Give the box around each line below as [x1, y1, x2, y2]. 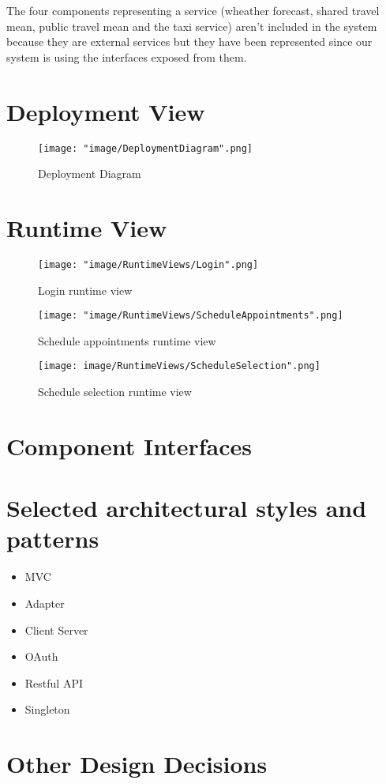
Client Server [24, 621, 88, 638]
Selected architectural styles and [6, 492, 367, 524]
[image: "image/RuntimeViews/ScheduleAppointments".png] [38, 310, 343, 322]
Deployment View [6, 95, 205, 127]
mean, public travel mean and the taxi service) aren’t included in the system [6, 17, 377, 34]
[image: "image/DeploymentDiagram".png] [38, 142, 253, 154]
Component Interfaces [6, 429, 252, 462]
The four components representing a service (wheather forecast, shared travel [6, 2, 380, 18]
